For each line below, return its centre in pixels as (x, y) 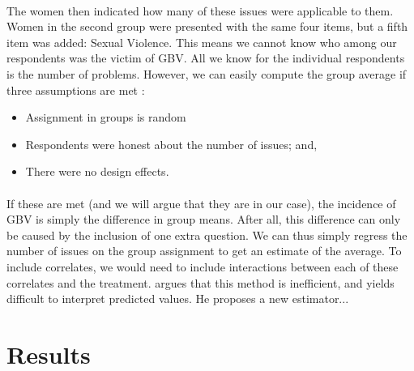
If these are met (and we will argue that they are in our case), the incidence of (201, 203)
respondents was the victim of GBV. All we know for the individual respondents (206, 58)
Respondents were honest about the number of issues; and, (171, 144)
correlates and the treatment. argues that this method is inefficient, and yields (201, 282)
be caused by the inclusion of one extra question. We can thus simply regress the (207, 235)
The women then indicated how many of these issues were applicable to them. (200, 10)
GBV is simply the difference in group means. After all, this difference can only (204, 219)
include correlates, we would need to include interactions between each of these (203, 266)
